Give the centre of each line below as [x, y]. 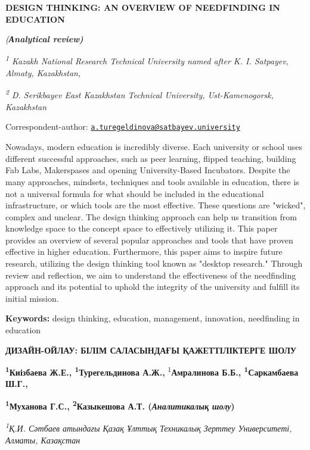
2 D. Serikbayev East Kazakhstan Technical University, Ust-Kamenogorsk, [140, 94]
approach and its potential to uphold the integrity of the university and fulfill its [153, 287]
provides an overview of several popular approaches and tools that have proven [149, 240]
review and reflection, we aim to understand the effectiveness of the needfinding [151, 275]
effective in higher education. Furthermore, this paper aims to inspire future [144, 251]
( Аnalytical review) [44, 39]
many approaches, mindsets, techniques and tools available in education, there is [152, 181]
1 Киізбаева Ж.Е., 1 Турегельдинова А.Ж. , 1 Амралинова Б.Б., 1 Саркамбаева [152, 371]
